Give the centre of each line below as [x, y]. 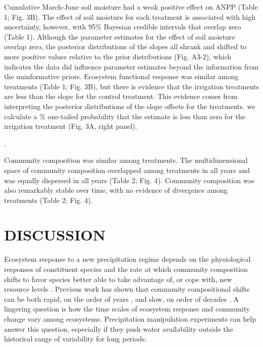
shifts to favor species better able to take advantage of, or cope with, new [118, 279]
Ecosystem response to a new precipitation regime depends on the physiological [127, 259]
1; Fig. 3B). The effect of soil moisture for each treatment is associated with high [130, 16]
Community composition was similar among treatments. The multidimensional [126, 160]
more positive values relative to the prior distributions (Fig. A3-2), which [118, 56]
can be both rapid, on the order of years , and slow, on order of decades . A [122, 299]
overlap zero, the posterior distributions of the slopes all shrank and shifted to [125, 46]
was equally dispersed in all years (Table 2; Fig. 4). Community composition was [129, 180]
